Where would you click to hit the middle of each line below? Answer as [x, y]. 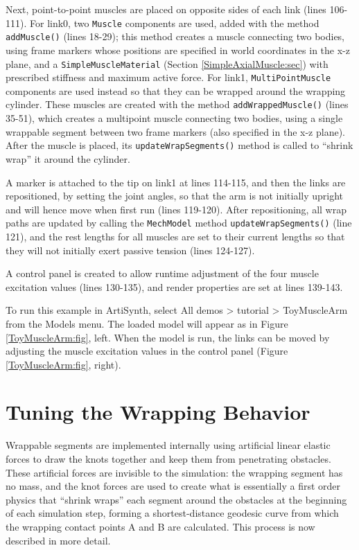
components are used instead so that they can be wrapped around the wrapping [176, 90]
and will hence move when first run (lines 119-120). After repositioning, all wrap [176, 209]
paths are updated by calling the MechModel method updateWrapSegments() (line [179, 223]
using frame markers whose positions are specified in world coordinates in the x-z [178, 50]
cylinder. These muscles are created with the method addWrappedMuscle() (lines [177, 104]
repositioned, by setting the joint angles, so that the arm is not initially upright [175, 196]
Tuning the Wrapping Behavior [158, 412]
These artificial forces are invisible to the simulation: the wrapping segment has [174, 472]
